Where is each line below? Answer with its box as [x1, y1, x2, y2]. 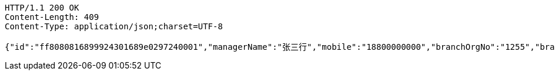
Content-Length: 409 [5, 12, 99, 22]
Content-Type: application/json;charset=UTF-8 [5, 22, 223, 31]
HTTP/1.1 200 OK [5, 3, 79, 12]
